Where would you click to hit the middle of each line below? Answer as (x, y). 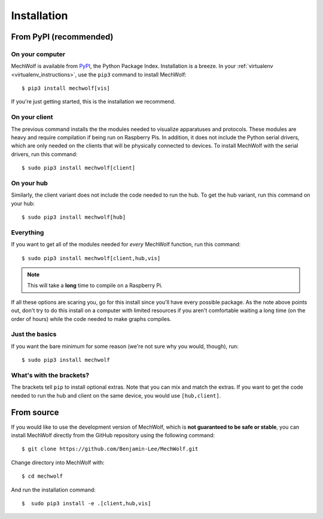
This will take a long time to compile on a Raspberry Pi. (95, 286)
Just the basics (34, 334)
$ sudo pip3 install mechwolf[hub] (74, 217)
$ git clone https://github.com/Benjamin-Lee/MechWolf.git (110, 449)
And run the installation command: (53, 490)
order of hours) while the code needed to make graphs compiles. (91, 319)
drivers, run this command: (44, 154)
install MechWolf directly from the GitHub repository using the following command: (113, 435)
